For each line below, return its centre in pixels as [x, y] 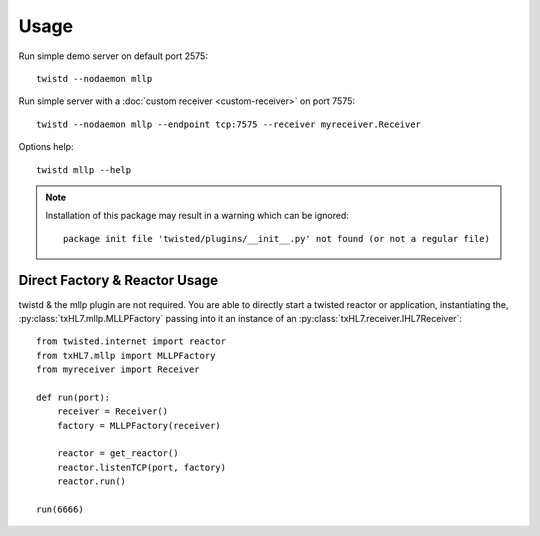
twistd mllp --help [84, 169]
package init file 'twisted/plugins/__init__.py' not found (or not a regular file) [276, 238]
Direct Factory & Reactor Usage [118, 280]
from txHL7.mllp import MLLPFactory [126, 355]
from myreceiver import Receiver [118, 369]
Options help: [46, 147]
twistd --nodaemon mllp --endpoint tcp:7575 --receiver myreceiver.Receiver [229, 124]
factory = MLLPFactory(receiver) [139, 425]
